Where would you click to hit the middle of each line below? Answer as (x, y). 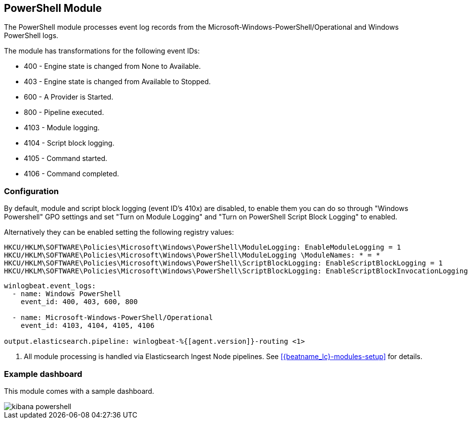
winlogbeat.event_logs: (50, 286)
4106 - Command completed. (72, 174)
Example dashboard (43, 374)
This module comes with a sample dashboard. (79, 391)
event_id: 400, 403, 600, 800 (79, 302)
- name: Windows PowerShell (67, 294)
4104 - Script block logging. (69, 143)
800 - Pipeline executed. (64, 112)
